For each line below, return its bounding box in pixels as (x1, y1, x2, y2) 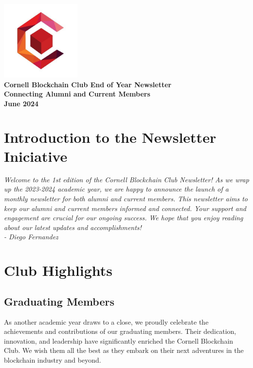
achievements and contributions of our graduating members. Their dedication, (4, 326, 236, 336)
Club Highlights (4, 260, 113, 280)
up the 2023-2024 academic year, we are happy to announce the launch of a (4, 184, 229, 194)
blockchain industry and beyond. (4, 354, 101, 365)
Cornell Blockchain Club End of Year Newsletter (4, 79, 172, 89)
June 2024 (4, 98, 39, 108)
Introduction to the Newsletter (4, 127, 217, 147)
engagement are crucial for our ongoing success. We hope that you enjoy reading (4, 213, 243, 223)
